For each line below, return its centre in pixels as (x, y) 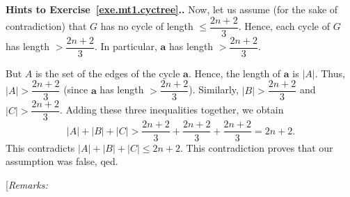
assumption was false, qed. (62, 161)
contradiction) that (46, 26)
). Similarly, (214, 89)
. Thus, (330, 73)
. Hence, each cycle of (284, 26)
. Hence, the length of (234, 73)
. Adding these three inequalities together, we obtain (172, 110)
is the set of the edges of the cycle (108, 73)
